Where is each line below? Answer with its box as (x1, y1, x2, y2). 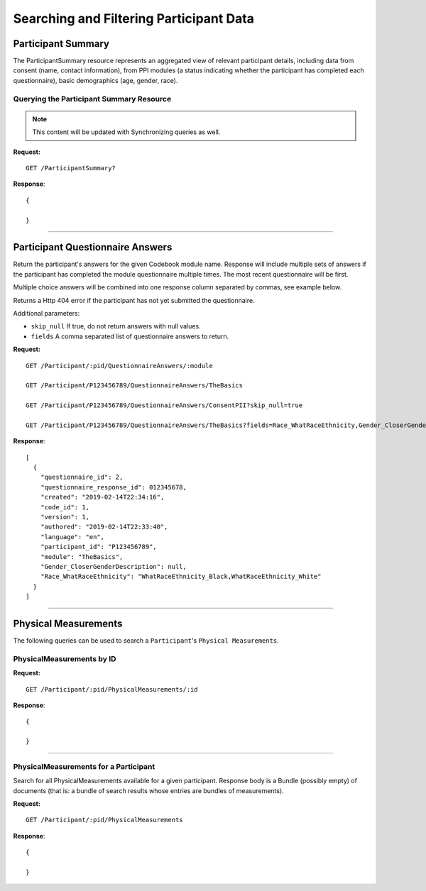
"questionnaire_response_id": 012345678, (40, 483, 187, 491)
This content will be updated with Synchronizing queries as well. (32, 128, 221, 136)
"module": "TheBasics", (40, 553, 124, 560)
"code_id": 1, (40, 503, 90, 511)
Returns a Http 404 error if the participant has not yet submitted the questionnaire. (13, 296, 255, 304)
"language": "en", (40, 533, 105, 541)
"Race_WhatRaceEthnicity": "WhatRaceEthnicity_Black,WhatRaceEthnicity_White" (40, 572, 322, 581)
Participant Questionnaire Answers (13, 241, 173, 253)
